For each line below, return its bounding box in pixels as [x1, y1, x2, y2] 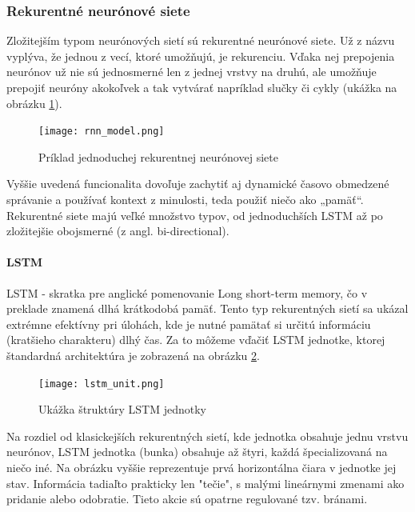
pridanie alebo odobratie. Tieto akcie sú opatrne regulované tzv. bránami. [6, 490, 368, 507]
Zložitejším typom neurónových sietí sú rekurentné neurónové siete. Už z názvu [6, 32, 395, 49]
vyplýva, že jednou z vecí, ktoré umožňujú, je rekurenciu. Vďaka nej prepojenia [6, 47, 395, 64]
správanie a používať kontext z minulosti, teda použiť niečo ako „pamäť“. [6, 191, 364, 208]
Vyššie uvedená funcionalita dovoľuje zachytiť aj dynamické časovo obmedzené [6, 175, 389, 192]
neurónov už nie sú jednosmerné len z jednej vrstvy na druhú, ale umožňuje [6, 63, 377, 80]
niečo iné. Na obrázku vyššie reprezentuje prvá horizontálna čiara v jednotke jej [6, 459, 397, 476]
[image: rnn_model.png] [38, 126, 165, 138]
